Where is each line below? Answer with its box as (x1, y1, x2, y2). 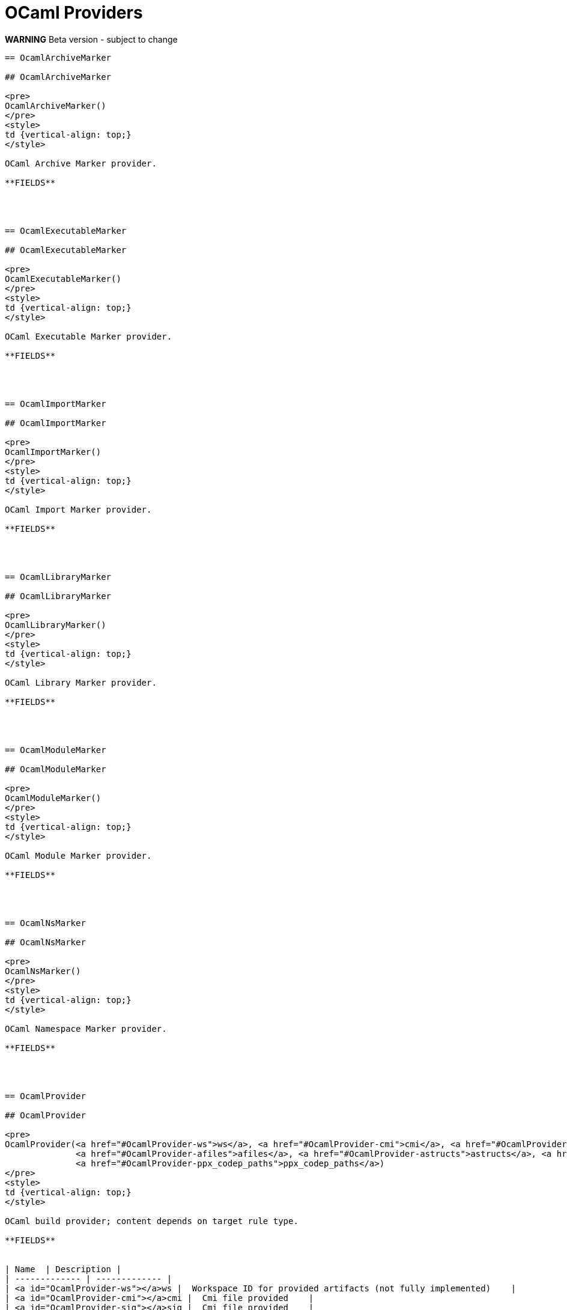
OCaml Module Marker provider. (5, 850, 152, 861)
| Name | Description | (5, 1264, 121, 1274)
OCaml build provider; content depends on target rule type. (5, 1216, 299, 1226)
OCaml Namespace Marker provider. (5, 1023, 167, 1034)
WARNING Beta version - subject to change (5, 34, 178, 44)
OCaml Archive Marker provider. (5, 158, 157, 168)
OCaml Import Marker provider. (5, 504, 152, 514)
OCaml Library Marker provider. (5, 677, 157, 687)
